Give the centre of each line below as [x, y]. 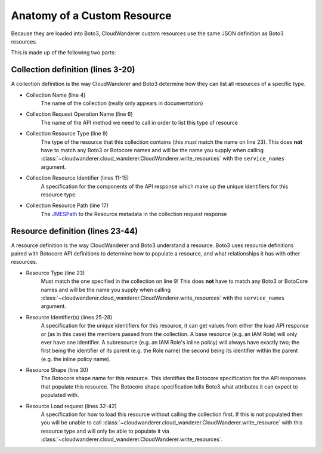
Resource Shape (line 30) [57, 370]
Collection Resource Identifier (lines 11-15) [78, 178]
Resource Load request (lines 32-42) [72, 406]
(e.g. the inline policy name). [76, 359]
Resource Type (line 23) [55, 273]
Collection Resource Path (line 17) [67, 205]
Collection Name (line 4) [56, 95]
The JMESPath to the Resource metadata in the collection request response [134, 214]
